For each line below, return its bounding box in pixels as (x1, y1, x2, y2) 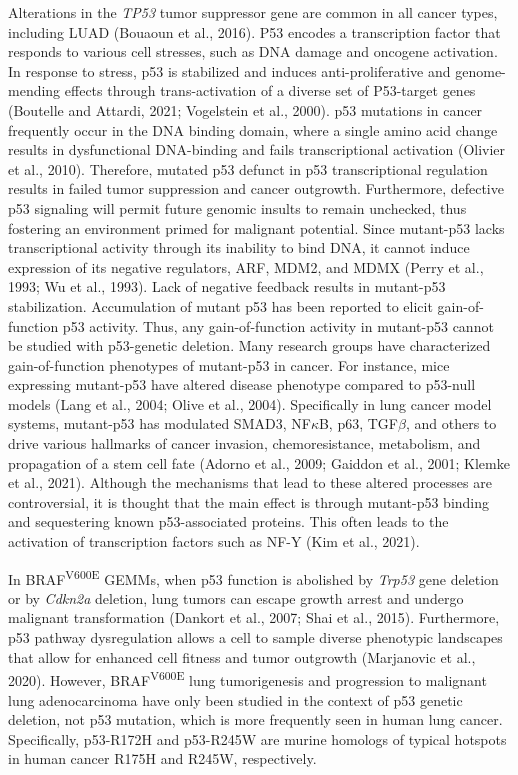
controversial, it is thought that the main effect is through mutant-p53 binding (8, 491, 490, 512)
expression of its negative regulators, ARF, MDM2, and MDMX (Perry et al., (8, 256, 484, 277)
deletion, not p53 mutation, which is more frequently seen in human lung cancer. (8, 709, 503, 730)
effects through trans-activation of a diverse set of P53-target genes (64, 80, 476, 101)
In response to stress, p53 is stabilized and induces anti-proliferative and (8, 60, 451, 81)
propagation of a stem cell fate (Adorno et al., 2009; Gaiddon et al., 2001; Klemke (8, 452, 510, 473)
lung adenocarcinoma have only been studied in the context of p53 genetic (8, 689, 463, 710)
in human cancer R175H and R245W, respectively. (8, 748, 317, 769)
